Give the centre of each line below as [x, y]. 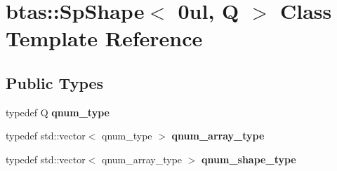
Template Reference [104, 38]
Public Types [55, 82]
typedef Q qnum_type [58, 112]
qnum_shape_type [249, 159]
